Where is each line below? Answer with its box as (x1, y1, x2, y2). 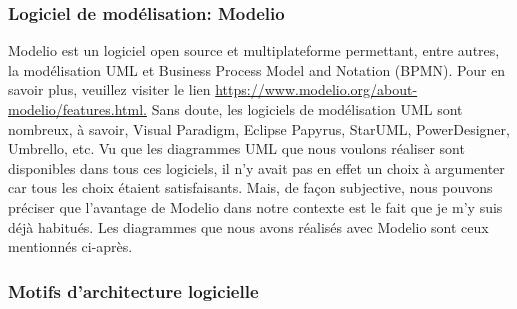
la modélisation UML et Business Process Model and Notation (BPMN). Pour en (8, 59, 506, 80)
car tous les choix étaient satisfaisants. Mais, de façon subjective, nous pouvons (8, 177, 493, 198)
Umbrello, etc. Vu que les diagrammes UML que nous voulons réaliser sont (8, 138, 465, 159)
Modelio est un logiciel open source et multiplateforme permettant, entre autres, (8, 40, 500, 61)
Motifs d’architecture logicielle (8, 278, 259, 303)
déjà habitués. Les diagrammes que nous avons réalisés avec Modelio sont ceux (8, 216, 489, 237)
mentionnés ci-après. (8, 236, 133, 257)
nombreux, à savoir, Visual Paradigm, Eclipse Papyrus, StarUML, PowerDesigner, (8, 118, 510, 139)
